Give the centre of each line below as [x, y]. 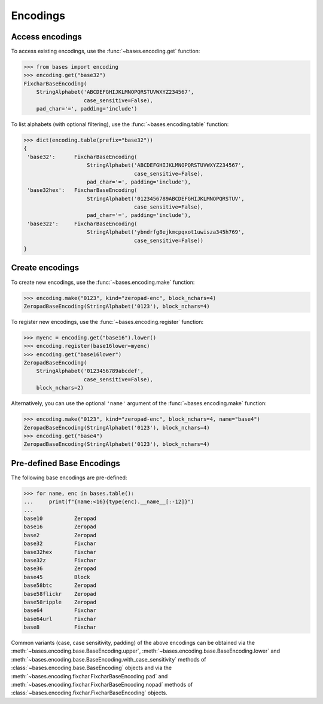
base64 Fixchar [60, 610]
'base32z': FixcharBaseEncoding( [82, 224]
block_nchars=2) [60, 388]
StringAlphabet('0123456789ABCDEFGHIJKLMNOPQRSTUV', [166, 198]
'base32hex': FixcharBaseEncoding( [82, 190]
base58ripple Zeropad [60, 602]
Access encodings [46, 37]
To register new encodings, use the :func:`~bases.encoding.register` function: [107, 322]
